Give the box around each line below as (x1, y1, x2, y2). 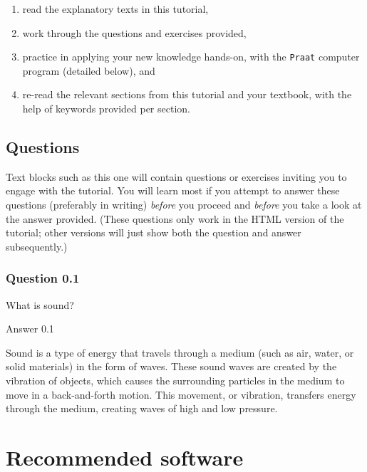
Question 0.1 (6, 269, 80, 287)
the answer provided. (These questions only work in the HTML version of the (6, 211, 344, 226)
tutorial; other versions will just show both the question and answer (6, 225, 301, 240)
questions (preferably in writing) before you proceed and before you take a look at (6, 197, 362, 212)
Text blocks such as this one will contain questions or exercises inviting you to (6, 169, 347, 184)
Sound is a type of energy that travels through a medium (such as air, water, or (6, 345, 354, 360)
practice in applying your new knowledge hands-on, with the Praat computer (22, 49, 360, 64)
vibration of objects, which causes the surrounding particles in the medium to (6, 372, 345, 387)
